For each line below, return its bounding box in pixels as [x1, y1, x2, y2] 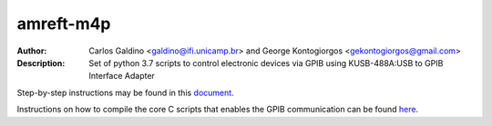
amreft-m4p [16, 14, 111, 34]
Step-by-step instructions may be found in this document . [16, 87, 234, 98]
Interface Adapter [88, 71, 155, 82]
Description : [16, 57, 66, 68]
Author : [16, 45, 47, 56]
